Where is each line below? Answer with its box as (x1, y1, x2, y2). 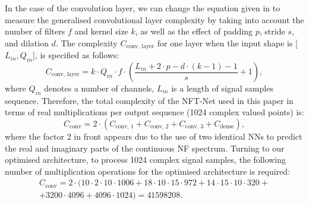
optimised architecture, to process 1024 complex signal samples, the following (5, 153, 286, 166)
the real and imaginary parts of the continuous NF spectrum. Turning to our (5, 141, 285, 154)
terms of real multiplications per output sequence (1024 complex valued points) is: (5, 106, 304, 118)
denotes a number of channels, (44, 82, 154, 94)
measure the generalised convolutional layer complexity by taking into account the (5, 13, 304, 26)
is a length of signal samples (171, 82, 273, 94)
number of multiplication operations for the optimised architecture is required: (5, 165, 291, 177)
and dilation (5, 36, 49, 49)
